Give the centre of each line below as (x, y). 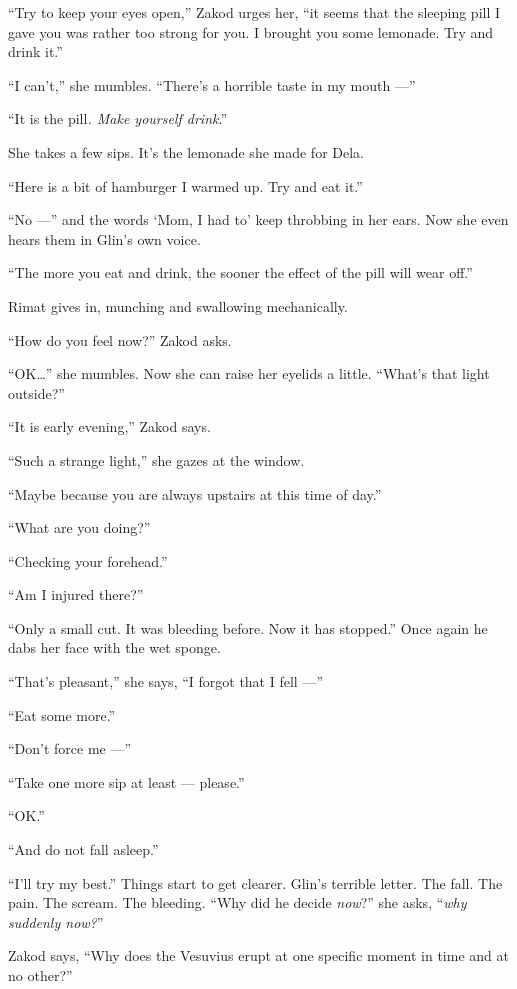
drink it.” (35, 51)
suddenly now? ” (56, 921)
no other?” (40, 975)
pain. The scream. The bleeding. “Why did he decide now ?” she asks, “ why (237, 902)
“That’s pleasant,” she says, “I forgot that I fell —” (165, 681)
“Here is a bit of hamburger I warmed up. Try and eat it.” (185, 185)
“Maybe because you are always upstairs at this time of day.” (195, 493)
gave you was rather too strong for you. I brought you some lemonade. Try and (251, 31)
